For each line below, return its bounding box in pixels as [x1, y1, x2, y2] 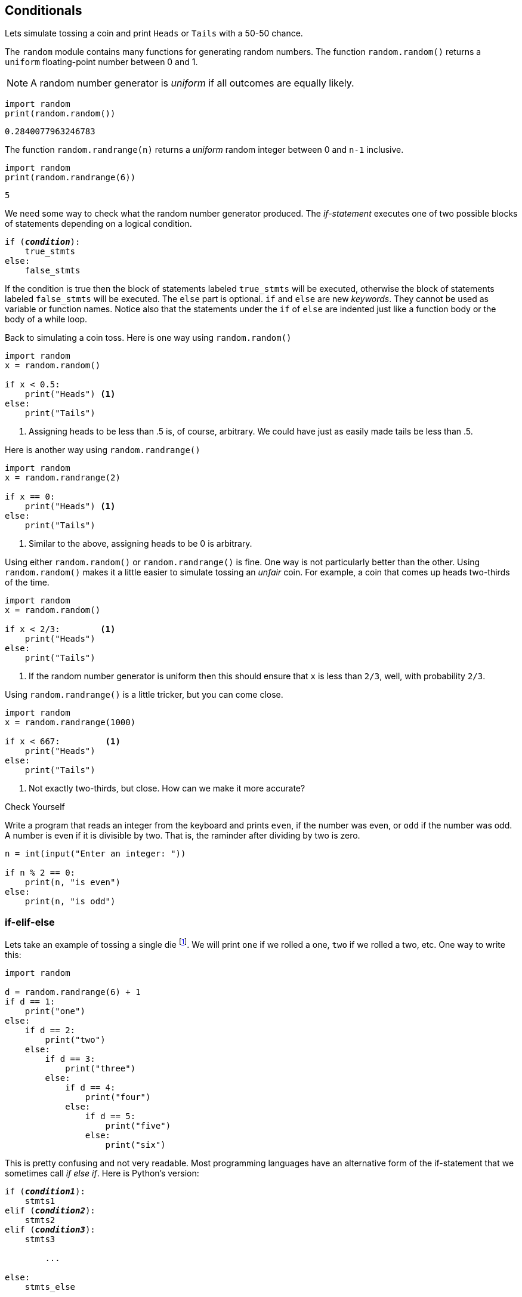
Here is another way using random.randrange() [5, 445, 200, 455]
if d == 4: [65, 1082, 116, 1092]
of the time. [5, 577, 50, 588]
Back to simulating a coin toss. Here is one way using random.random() [5, 332, 292, 343]
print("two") [45, 1034, 106, 1045]
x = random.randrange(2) [5, 473, 121, 483]
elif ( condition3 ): [5, 1224, 95, 1234]
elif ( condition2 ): [5, 1205, 95, 1215]
